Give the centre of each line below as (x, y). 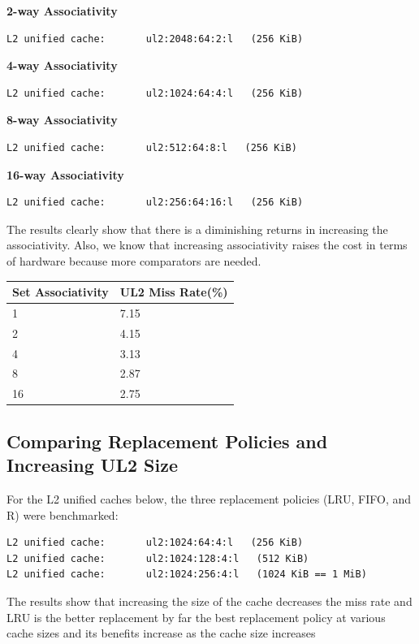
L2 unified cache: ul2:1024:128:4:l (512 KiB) (158, 558)
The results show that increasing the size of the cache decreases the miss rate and (209, 601)
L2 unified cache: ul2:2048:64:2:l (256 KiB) (155, 39)
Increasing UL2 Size (92, 465)
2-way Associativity (62, 11)
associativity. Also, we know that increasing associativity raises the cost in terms (207, 245)
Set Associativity (60, 292)
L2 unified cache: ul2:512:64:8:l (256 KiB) (152, 147)
